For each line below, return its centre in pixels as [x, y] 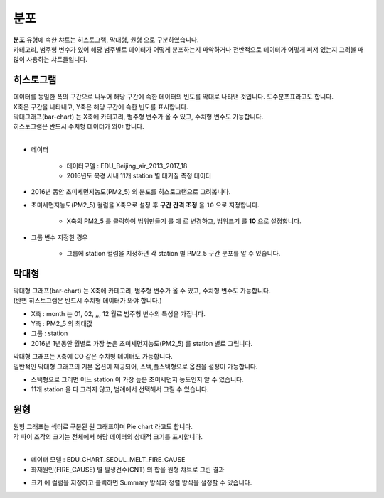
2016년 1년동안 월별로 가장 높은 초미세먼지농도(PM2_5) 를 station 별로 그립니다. [142, 343]
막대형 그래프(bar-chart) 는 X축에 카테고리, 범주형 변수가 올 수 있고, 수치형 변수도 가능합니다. [142, 291]
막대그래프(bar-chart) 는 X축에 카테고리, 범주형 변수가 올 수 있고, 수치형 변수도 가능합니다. [138, 117]
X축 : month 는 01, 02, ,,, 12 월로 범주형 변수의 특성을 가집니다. [118, 313]
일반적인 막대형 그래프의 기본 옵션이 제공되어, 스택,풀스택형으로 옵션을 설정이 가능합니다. [135, 367]
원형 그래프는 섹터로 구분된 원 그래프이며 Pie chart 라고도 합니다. [103, 427]
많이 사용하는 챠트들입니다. [50, 60]
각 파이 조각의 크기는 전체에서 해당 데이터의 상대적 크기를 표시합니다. [108, 436]
